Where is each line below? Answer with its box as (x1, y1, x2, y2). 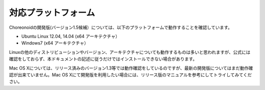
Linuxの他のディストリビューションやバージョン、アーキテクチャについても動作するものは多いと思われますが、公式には (9, 49, 251, 55)
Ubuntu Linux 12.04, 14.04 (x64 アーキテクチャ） (21, 33, 120, 39)
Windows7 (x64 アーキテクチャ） (21, 40, 89, 46)
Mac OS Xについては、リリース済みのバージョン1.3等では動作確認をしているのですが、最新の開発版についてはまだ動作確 (9, 65, 253, 71)
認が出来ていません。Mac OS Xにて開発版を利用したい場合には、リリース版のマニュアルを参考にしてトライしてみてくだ (9, 71, 252, 78)
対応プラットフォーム (9, 7, 95, 18)
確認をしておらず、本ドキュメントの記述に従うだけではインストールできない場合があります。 (9, 56, 197, 62)
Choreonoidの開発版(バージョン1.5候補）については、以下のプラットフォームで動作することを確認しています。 (9, 24, 233, 30)
